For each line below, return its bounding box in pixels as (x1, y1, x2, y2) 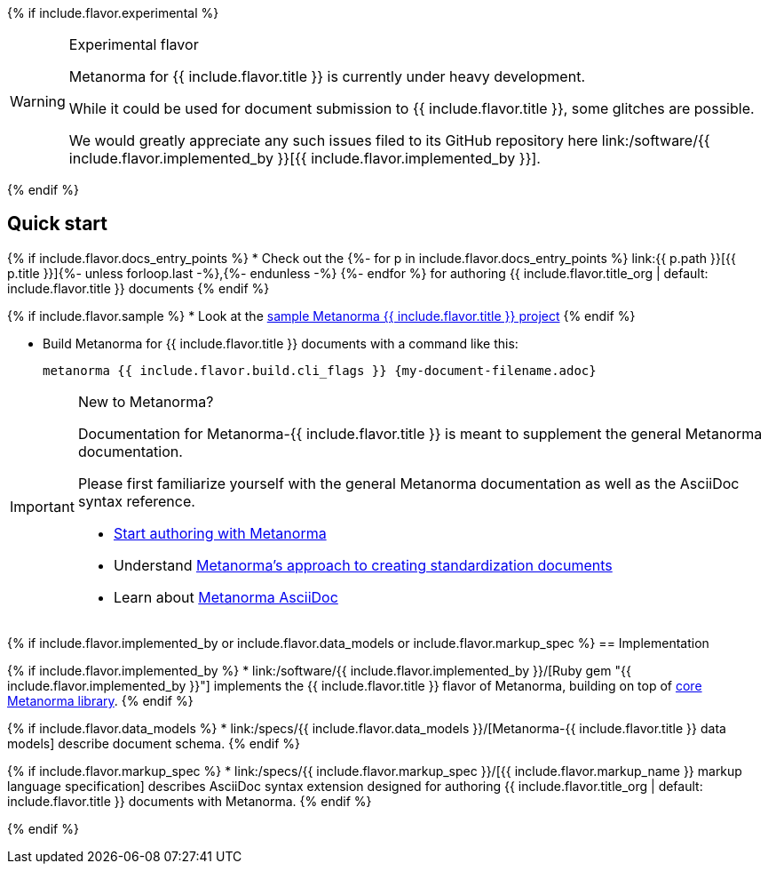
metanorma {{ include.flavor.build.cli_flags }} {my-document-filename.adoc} (43, 363, 597, 378)
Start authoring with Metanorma (113, 523, 327, 542)
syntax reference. (77, 491, 195, 510)
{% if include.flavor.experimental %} (7, 5, 219, 20)
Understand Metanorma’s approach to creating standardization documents (113, 555, 613, 574)
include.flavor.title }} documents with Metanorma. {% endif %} (7, 793, 372, 809)
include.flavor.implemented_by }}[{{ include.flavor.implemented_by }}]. (68, 149, 541, 167)
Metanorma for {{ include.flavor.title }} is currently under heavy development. (68, 68, 585, 85)
